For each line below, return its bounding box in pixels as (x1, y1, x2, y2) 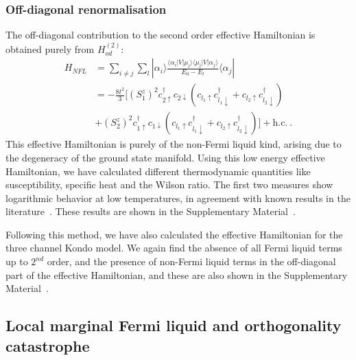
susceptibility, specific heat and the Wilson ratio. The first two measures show (5, 177, 333, 192)
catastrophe (5, 335, 90, 356)
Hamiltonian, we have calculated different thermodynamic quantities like (5, 164, 311, 178)
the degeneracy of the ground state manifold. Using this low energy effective (5, 150, 325, 164)
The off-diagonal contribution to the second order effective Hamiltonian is (5, 27, 316, 42)
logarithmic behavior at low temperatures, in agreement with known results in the (5, 190, 351, 205)
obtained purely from (5, 41, 95, 56)
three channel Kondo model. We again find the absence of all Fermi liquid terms (5, 240, 342, 255)
